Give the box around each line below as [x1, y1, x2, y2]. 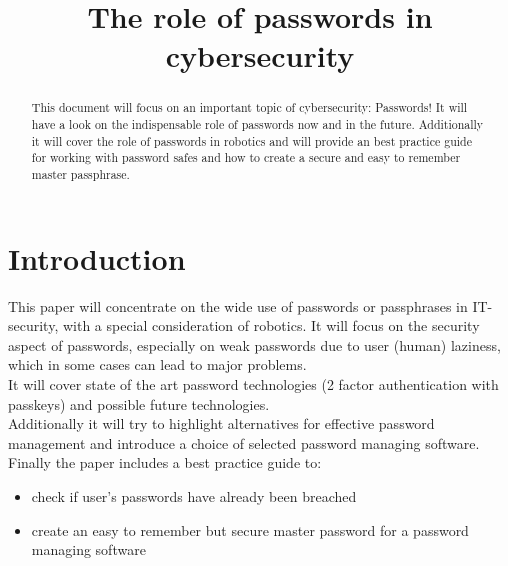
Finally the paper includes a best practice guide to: [8, 452, 322, 473]
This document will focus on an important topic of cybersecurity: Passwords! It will [31, 99, 468, 116]
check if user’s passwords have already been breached [31, 485, 357, 506]
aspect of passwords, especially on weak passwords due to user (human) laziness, [8, 334, 501, 355]
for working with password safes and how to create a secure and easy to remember [31, 149, 461, 166]
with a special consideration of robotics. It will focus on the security [62, 315, 480, 336]
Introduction [8, 237, 186, 278]
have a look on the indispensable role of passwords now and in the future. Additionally [31, 116, 484, 133]
